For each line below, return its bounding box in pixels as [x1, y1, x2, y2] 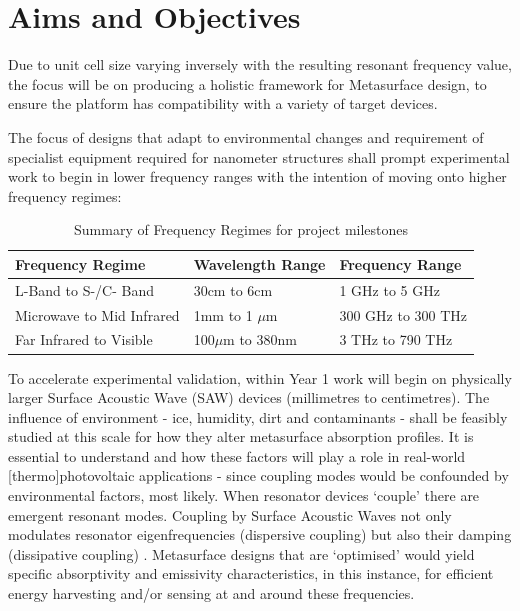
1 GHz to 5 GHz [339, 279, 440, 300]
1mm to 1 [193, 304, 253, 325]
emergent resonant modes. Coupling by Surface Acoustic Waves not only [8, 504, 452, 525]
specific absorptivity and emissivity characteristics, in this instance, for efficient [8, 563, 494, 584]
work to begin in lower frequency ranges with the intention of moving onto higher [8, 166, 507, 187]
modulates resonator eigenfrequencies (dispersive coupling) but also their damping [8, 524, 512, 545]
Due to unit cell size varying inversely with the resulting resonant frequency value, [8, 54, 512, 75]
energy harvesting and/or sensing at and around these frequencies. [8, 583, 415, 604]
